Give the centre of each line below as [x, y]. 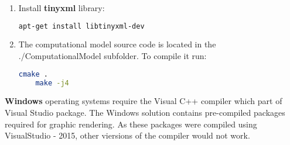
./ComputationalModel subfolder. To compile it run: [112, 56]
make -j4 [52, 83]
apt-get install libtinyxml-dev [81, 26]
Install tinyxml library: [62, 8]
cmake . [33, 74]
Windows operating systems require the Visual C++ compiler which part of [144, 101]
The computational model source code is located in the [117, 44]
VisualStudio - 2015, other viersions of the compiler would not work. [127, 135]
